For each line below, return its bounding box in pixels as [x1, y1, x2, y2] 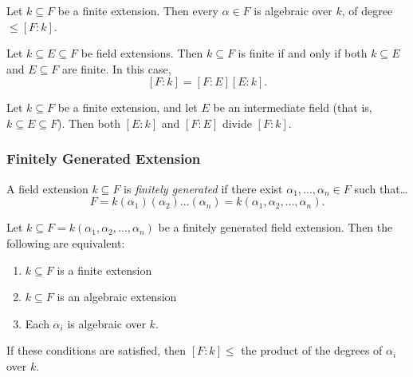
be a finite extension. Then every [57, 2, 218, 18]
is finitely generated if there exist [124, 180, 283, 196]
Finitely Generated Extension [6, 149, 201, 169]
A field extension [6, 180, 88, 196]
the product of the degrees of [241, 342, 383, 359]
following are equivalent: [6, 234, 125, 251]
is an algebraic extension [57, 288, 177, 305]
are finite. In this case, [61, 60, 171, 77]
